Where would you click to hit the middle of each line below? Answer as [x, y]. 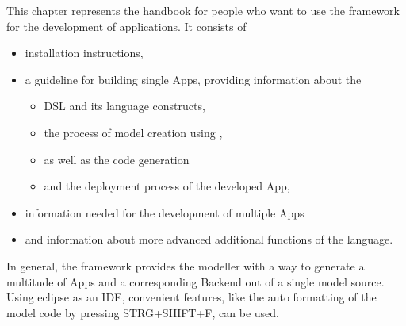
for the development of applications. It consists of [126, 26]
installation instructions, [84, 53]
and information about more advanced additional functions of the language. [209, 239]
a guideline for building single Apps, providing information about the [193, 79]
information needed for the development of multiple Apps [165, 212]
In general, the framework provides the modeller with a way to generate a [186, 265]
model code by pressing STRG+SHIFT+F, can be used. [143, 312]
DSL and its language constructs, [124, 106]
